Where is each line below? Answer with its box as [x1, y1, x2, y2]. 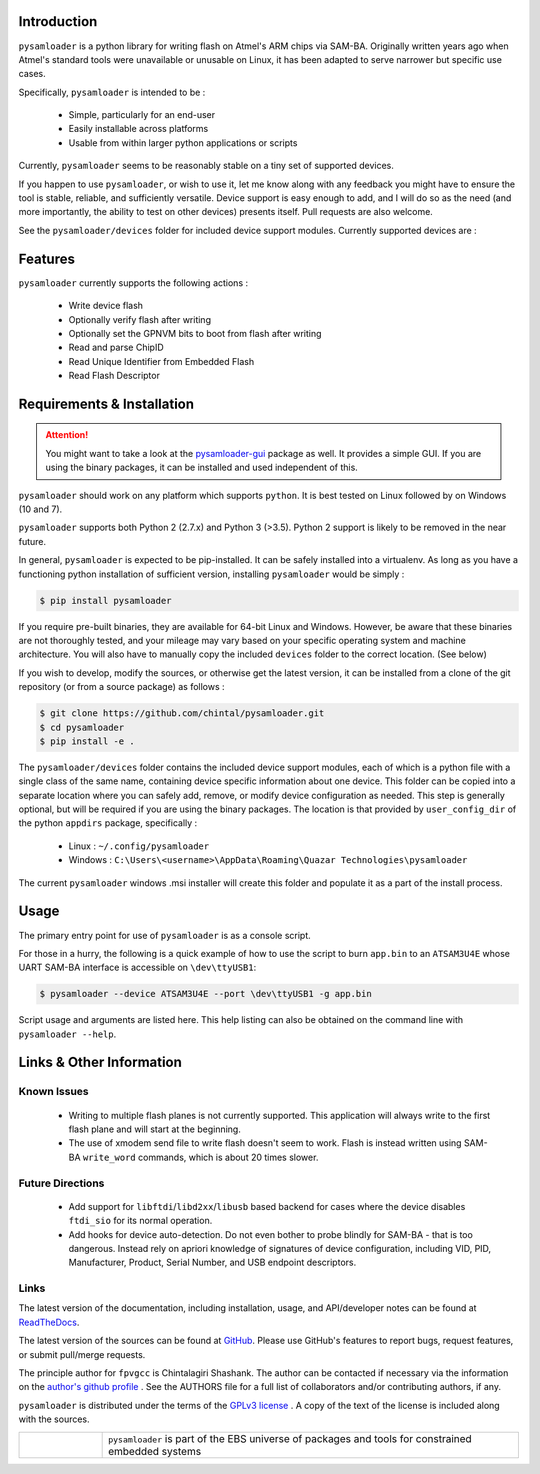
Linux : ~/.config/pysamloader [68, 840, 210, 852]
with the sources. [18, 1413, 90, 1425]
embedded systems [108, 1444, 202, 1458]
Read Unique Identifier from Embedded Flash [68, 355, 255, 367]
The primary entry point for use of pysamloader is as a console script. [18, 929, 311, 941]
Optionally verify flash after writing [68, 313, 212, 325]
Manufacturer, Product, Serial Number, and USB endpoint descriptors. [68, 1256, 357, 1269]
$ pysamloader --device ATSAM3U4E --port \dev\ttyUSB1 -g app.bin [39, 988, 372, 1000]
